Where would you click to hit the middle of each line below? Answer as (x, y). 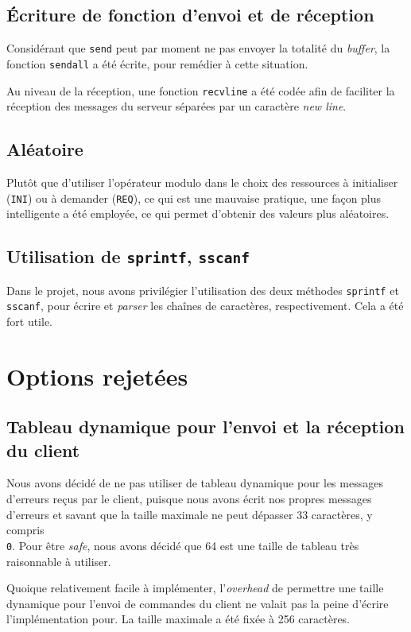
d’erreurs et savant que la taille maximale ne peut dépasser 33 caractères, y (190, 514)
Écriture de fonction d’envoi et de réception (190, 15)
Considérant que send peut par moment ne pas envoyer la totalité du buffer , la (198, 48)
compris (25, 530)
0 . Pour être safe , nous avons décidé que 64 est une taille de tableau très (183, 545)
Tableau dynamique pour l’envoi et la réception (205, 427)
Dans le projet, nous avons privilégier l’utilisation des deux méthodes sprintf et (203, 290)
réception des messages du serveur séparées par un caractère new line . (176, 106)
